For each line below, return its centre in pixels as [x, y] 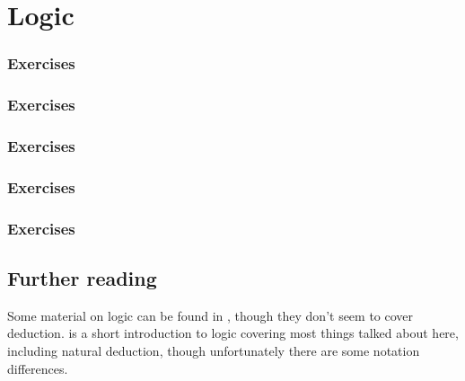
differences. [38, 368]
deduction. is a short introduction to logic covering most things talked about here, [233, 333]
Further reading [82, 277]
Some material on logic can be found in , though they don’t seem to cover [211, 315]
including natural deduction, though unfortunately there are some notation [214, 350]
